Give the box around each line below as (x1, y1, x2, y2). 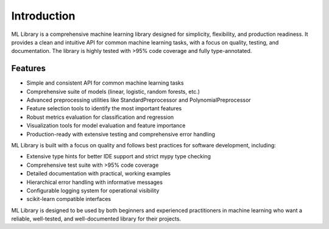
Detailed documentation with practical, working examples (26, 170, 171, 177)
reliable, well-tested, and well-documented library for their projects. (11, 215, 182, 222)
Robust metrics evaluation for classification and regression (26, 113, 174, 121)
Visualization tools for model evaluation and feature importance (26, 122, 186, 129)
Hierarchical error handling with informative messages (26, 178, 163, 186)
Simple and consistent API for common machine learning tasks (26, 79, 184, 86)
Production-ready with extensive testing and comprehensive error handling (26, 130, 216, 138)
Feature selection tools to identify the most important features (26, 105, 182, 112)
